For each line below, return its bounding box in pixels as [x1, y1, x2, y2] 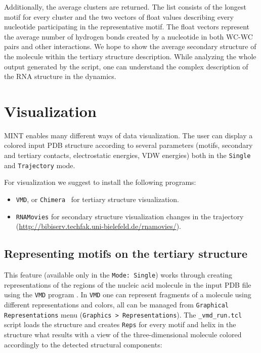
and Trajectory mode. [4, 160, 75, 170]
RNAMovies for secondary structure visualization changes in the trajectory [16, 211, 244, 221]
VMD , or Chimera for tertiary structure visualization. [16, 193, 179, 204]
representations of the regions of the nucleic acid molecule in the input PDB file [4, 279, 251, 290]
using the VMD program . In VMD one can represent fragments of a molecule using [4, 289, 251, 300]
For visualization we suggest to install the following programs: [4, 177, 196, 187]
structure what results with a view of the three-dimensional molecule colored [4, 329, 242, 339]
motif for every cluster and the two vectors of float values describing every [4, 11, 234, 22]
